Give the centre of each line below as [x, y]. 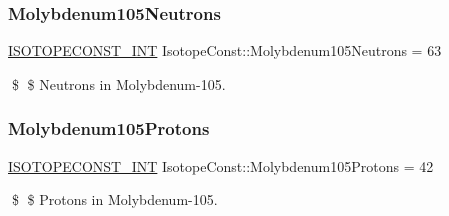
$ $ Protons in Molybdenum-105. [114, 199]
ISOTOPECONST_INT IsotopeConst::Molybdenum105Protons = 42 [221, 165]
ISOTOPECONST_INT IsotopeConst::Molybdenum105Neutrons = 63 [225, 50]
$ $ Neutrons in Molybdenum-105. [118, 83]
